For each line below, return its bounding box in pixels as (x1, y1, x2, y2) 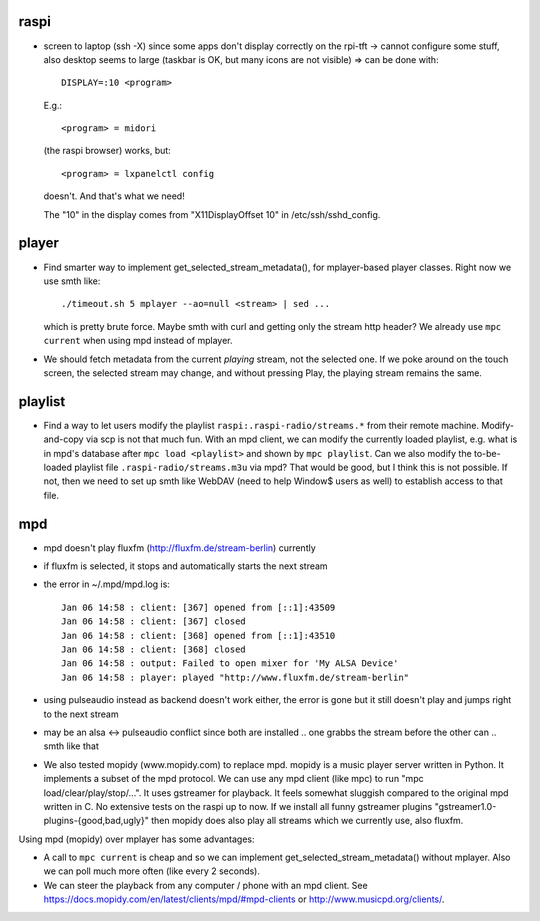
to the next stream (43, 708, 119, 720)
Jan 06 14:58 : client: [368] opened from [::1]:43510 (61, 630, 336, 641)
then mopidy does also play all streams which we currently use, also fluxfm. (150, 815, 464, 827)
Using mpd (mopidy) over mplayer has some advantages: (18, 833, 255, 845)
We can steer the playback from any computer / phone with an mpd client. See (43, 879, 369, 891)
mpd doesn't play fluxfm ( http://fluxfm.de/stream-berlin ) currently (43, 541, 317, 554)
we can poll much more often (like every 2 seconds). (43, 865, 260, 877)
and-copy (43, 433, 84, 445)
